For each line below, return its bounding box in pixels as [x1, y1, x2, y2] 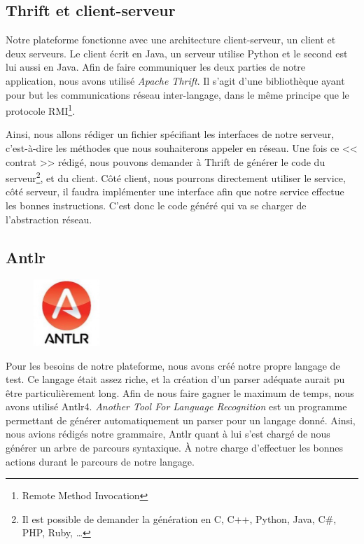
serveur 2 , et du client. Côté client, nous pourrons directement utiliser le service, [6, 169, 346, 185]
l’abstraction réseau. [6, 211, 92, 226]
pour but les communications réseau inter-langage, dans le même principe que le [6, 87, 349, 102]
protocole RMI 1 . [6, 102, 76, 118]
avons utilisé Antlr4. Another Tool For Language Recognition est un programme [6, 399, 347, 414]
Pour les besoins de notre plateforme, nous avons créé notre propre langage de [6, 358, 340, 372]
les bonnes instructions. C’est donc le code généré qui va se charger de [6, 198, 307, 213]
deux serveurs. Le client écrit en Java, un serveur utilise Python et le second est [6, 46, 348, 60]
